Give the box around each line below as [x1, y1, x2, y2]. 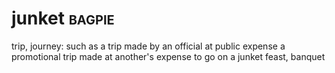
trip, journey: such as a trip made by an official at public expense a [11, 40, 286, 52]
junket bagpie [11, 7, 115, 30]
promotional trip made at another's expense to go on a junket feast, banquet [11, 50, 326, 62]
